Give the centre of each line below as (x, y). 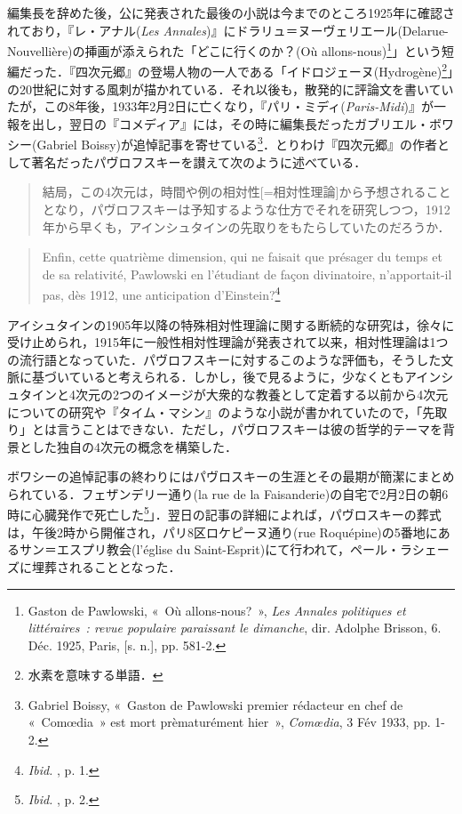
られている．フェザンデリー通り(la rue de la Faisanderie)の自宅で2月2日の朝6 (228, 493)
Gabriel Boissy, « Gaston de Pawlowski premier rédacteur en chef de (215, 704)
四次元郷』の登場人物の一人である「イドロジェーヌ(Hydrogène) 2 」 (264, 70)
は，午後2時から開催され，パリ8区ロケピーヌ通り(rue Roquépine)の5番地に (223, 532)
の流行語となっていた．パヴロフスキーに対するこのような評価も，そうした (224, 359)
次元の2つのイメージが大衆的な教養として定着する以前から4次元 (262, 394)
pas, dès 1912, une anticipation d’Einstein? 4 (161, 293)
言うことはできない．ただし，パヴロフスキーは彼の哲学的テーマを (249, 429)
